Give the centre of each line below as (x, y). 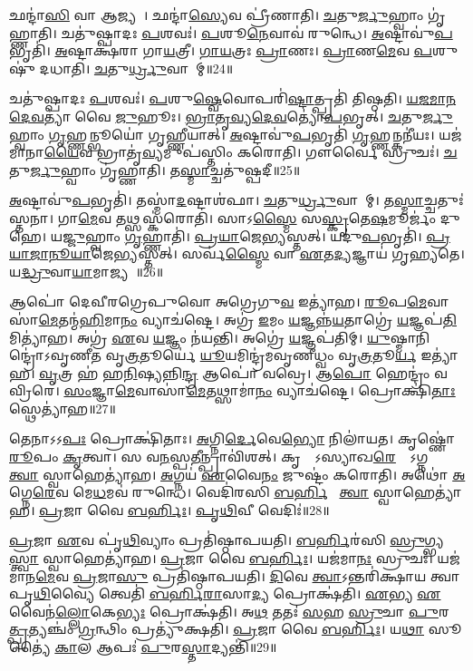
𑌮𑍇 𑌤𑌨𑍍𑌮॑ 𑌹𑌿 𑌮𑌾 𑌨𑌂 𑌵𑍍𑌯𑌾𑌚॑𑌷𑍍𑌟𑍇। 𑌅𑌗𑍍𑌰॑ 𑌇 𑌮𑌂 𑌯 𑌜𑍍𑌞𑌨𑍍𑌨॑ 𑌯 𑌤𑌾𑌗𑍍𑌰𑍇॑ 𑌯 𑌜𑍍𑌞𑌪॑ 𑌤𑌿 (247, 319)
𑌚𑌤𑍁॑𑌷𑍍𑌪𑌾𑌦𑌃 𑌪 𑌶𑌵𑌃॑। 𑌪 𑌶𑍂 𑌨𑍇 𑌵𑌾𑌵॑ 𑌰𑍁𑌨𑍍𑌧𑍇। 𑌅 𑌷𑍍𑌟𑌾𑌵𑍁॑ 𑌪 (257, 32)
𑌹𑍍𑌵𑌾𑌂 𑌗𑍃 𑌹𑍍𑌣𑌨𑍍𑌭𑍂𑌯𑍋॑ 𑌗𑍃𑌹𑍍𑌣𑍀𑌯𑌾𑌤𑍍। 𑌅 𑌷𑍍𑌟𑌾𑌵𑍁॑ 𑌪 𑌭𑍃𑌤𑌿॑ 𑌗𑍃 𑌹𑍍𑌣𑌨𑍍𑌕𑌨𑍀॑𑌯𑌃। (222, 134)
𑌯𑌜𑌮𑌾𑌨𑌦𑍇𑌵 (431, 98)
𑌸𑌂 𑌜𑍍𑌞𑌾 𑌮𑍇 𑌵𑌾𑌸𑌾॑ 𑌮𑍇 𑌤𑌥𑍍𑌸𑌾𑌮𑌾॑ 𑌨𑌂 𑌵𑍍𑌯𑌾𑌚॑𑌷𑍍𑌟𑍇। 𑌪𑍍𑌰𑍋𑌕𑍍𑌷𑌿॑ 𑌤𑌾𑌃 (260, 390)
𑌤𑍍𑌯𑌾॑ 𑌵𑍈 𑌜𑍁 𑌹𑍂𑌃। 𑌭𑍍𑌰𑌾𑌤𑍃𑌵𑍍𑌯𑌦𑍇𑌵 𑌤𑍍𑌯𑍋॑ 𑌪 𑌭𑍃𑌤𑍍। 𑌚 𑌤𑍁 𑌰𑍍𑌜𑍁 (248, 116)
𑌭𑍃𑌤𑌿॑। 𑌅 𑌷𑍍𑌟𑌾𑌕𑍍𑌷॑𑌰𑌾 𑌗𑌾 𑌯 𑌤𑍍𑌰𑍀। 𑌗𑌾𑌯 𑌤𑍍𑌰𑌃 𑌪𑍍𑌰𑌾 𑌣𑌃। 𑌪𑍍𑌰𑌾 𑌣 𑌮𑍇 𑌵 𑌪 (221, 50)
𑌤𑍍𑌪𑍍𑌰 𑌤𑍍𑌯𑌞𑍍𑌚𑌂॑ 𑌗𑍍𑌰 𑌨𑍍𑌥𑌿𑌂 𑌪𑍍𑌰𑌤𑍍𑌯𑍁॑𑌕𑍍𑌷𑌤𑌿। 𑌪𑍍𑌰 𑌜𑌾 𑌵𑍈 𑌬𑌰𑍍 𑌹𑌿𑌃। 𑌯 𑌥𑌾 (217, 629)
